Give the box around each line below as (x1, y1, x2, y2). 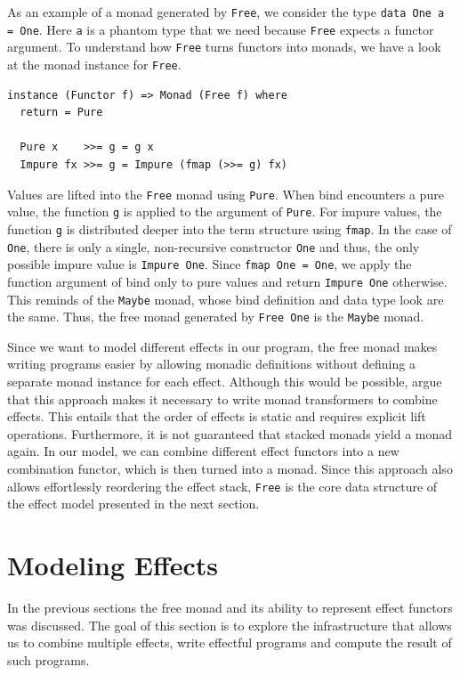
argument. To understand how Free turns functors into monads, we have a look (7, 37, 441, 56)
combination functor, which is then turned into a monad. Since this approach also (7, 459, 453, 477)
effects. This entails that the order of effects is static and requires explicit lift (7, 407, 426, 426)
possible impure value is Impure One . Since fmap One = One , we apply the (7, 255, 412, 273)
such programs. (7, 650, 90, 669)
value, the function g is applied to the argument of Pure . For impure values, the (7, 202, 442, 221)
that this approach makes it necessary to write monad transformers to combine (7, 389, 438, 408)
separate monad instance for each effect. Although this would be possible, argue (7, 372, 442, 391)
